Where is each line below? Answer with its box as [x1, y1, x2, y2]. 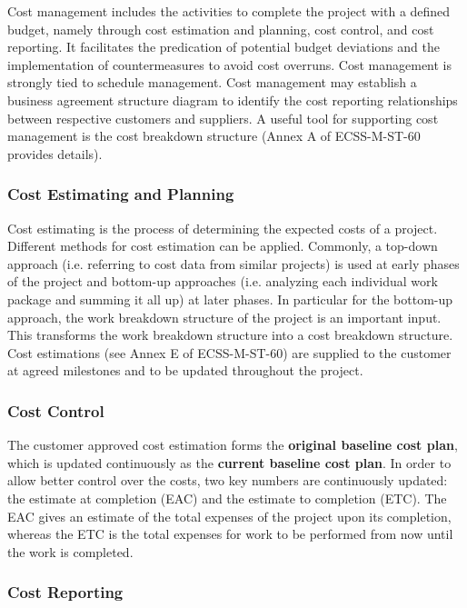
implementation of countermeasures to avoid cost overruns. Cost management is [7, 55, 452, 74]
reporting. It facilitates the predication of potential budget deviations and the [7, 37, 440, 56]
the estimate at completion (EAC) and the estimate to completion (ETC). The [7, 488, 447, 507]
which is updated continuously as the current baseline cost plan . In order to [7, 453, 452, 472]
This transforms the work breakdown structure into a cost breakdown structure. [7, 325, 453, 344]
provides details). [7, 144, 103, 163]
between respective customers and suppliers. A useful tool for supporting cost [7, 108, 439, 127]
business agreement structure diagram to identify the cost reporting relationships [7, 90, 458, 109]
